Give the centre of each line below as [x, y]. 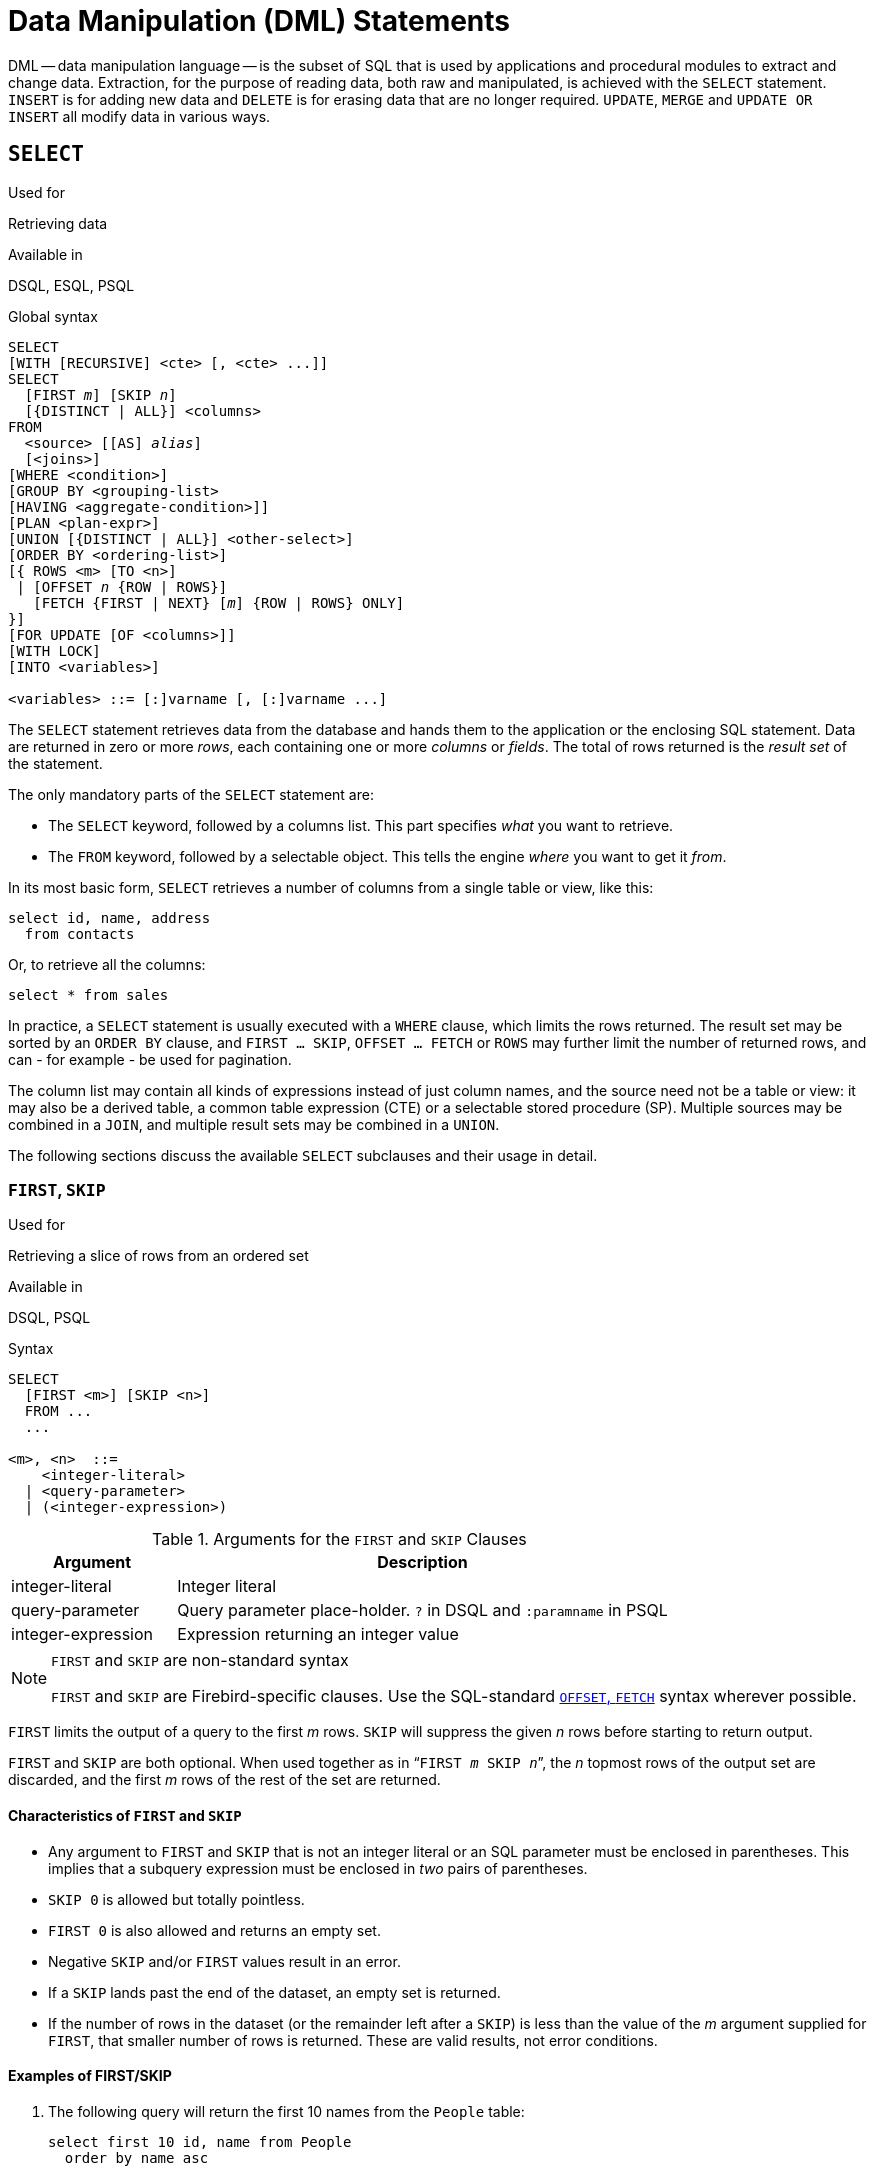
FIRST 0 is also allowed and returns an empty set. [214, 1930]
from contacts [79, 933]
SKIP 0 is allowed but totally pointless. [176, 1899]
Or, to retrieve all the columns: [107, 964]
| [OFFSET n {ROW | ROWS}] [122, 586]
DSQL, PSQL [49, 1318]
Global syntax [53, 316]
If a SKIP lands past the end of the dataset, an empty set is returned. [274, 1992]
